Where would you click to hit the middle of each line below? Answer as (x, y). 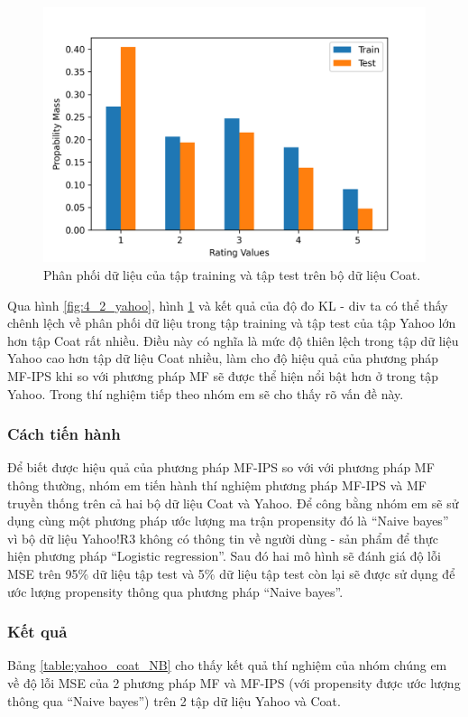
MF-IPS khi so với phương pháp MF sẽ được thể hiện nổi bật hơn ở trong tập (223, 375)
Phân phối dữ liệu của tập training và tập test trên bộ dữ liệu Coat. (232, 274)
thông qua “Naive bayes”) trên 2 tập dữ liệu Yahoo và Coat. (174, 700)
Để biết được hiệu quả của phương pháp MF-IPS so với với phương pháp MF (221, 467)
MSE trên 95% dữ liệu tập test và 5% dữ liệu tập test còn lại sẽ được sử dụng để (231, 573)
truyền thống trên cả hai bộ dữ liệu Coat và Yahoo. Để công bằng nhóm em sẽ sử (233, 503)
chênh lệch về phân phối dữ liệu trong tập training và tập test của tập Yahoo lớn (232, 323)
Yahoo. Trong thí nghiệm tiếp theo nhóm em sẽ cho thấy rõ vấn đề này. (206, 393)
